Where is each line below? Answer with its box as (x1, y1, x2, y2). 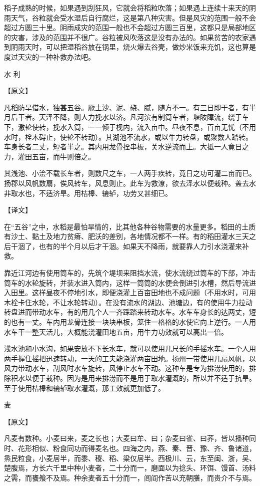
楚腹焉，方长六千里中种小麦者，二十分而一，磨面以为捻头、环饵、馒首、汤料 (4, 462, 256, 473)
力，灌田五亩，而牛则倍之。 (4, 151, 95, 161)
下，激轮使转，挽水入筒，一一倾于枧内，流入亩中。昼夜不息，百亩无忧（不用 (4, 121, 256, 132)
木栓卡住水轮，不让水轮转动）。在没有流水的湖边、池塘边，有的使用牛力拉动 (4, 297, 252, 307)
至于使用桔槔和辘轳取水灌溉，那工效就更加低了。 (4, 382, 165, 393)
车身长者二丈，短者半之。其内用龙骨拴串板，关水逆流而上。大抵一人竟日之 (4, 141, 249, 152)
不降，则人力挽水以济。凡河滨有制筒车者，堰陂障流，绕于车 (52, 112, 249, 122)
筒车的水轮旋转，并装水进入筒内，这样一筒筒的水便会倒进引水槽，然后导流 (4, 277, 249, 288)
